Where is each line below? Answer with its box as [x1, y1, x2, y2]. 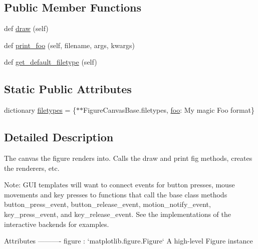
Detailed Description [4, 129, 114, 145]
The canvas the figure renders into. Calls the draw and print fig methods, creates [4, 152, 252, 163]
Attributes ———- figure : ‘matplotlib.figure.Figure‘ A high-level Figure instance [4, 235, 253, 246]
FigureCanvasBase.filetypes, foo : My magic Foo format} [83, 105, 254, 115]
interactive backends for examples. [4, 218, 109, 229]
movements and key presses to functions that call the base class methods [4, 189, 227, 199]
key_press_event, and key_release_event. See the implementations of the [4, 208, 231, 219]
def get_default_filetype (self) [4, 57, 97, 67]
